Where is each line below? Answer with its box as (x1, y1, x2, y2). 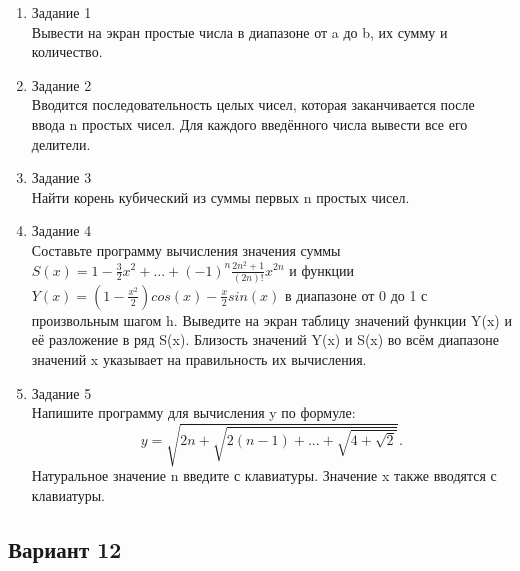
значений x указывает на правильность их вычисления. (31, 349, 367, 370)
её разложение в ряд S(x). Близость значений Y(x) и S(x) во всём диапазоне (31, 329, 500, 350)
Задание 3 (31, 167, 92, 188)
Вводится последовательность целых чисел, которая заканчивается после (31, 94, 475, 115)
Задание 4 (31, 220, 92, 241)
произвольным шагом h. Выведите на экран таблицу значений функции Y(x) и (31, 309, 512, 330)
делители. (31, 133, 91, 154)
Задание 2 (31, 74, 92, 95)
